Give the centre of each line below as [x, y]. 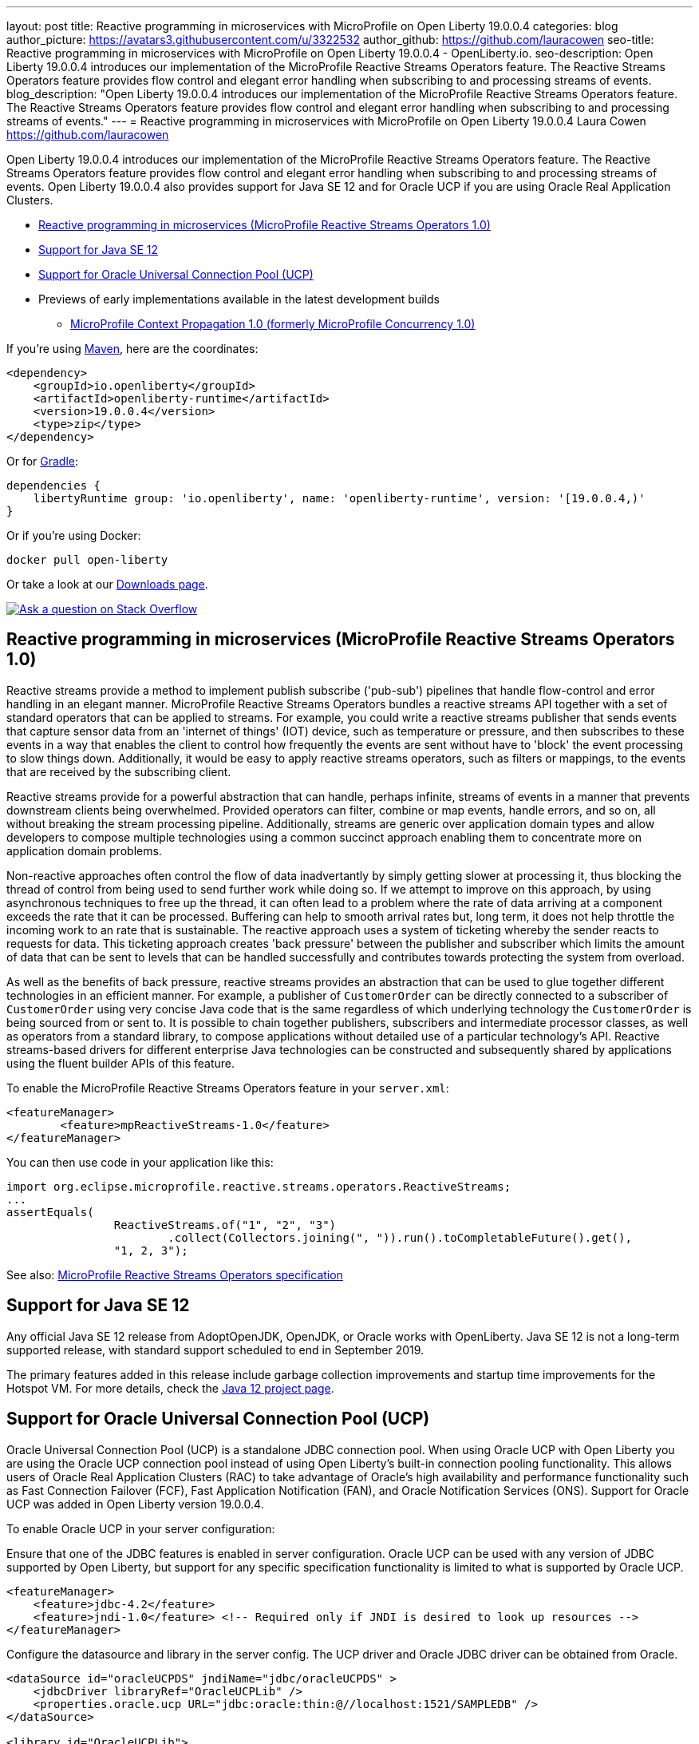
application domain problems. [84, 850]
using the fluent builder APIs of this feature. [120, 1063]
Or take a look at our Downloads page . [107, 584]
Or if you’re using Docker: [74, 535]
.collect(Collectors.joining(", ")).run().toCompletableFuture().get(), [400, 1237]
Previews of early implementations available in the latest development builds [239, 299]
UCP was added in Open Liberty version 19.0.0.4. [135, 1504]
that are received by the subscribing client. [119, 771]
